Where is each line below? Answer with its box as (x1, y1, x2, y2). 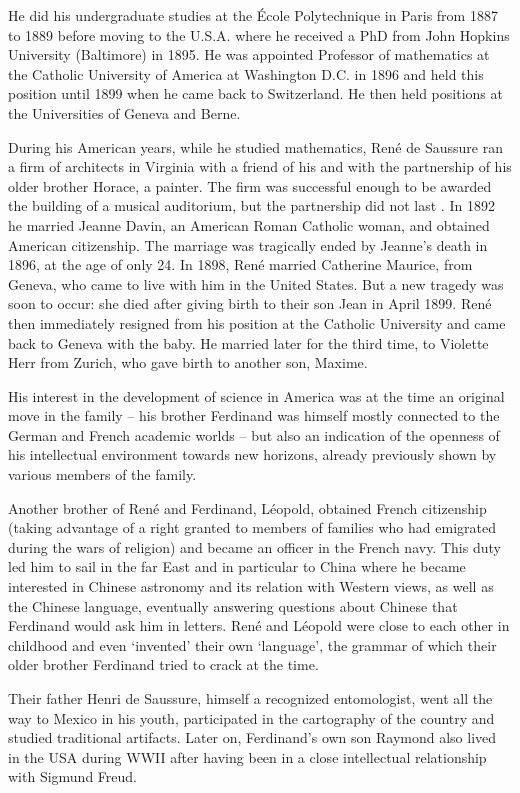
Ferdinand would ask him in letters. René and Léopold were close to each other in (8, 615, 510, 636)
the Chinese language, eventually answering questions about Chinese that (8, 595, 458, 616)
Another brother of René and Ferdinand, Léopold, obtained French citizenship (8, 497, 487, 518)
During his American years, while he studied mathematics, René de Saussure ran (8, 136, 503, 157)
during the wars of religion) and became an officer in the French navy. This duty (8, 536, 501, 557)
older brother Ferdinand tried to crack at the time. (8, 654, 319, 675)
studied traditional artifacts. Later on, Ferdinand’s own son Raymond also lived (8, 727, 497, 748)
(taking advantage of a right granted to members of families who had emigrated (8, 517, 496, 538)
